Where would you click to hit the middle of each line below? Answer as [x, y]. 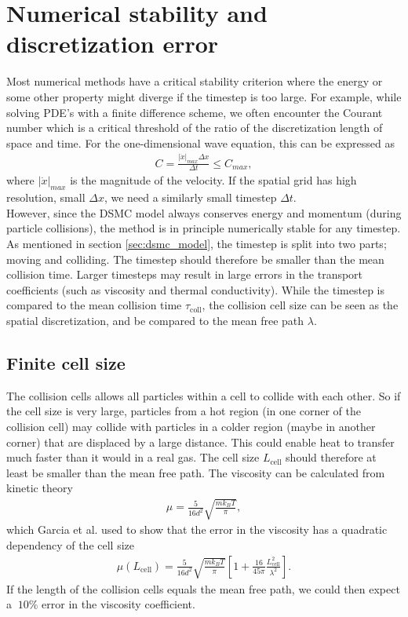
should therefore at [331, 457]
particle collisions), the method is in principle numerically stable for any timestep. [204, 228]
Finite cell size [66, 362]
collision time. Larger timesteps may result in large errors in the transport [185, 274]
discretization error [113, 44]
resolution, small [46, 197]
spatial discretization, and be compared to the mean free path [155, 320]
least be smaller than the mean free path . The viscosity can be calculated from [196, 472]
